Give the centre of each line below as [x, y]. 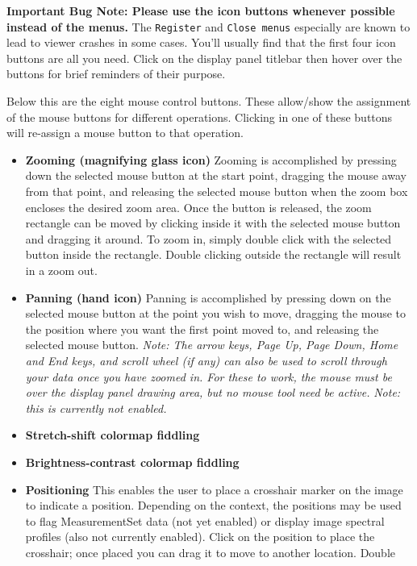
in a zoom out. [61, 270]
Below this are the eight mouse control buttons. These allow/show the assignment [209, 101]
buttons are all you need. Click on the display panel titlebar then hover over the [204, 58]
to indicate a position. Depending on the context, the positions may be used [213, 505]
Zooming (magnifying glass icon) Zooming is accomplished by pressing [211, 159]
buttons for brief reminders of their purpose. [116, 74]
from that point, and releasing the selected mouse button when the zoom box [217, 191]
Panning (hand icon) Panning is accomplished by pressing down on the [208, 297]
